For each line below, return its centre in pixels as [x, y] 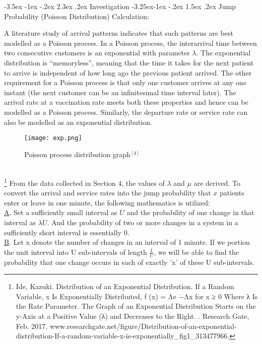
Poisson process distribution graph [77, 154]
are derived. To [217, 183]
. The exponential [223, 53]
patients [232, 193]
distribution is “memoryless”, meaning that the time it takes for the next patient [129, 62]
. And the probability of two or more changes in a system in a [143, 222]
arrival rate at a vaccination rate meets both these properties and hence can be [126, 102]
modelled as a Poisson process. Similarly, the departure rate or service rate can [126, 112]
